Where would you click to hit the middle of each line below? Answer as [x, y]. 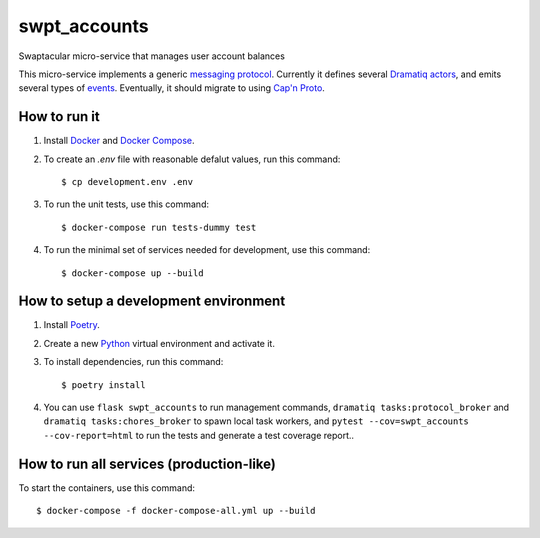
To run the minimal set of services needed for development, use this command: [207, 250]
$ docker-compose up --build [132, 273]
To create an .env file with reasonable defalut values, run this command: [192, 159]
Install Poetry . [71, 325]
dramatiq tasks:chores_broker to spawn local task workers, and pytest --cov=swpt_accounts [256, 421]
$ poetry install [103, 384]
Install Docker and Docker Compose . [119, 141]
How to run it [59, 116]
